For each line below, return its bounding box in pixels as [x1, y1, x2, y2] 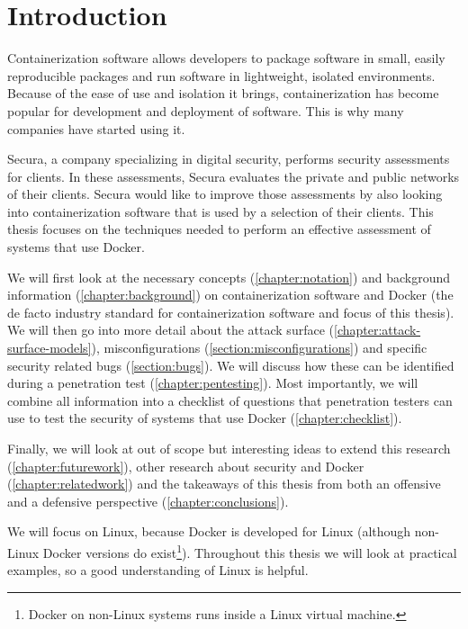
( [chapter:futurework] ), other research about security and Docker [7, 456, 364, 475]
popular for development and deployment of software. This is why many [7, 101, 404, 120]
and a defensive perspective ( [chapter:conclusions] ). [7, 491, 289, 510]
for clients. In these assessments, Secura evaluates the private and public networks [7, 166, 460, 185]
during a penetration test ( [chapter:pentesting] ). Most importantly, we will [7, 373, 418, 392]
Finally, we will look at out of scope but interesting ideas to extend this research [7, 439, 451, 457]
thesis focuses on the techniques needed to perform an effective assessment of [7, 220, 431, 238]
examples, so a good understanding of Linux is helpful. [7, 561, 309, 580]
